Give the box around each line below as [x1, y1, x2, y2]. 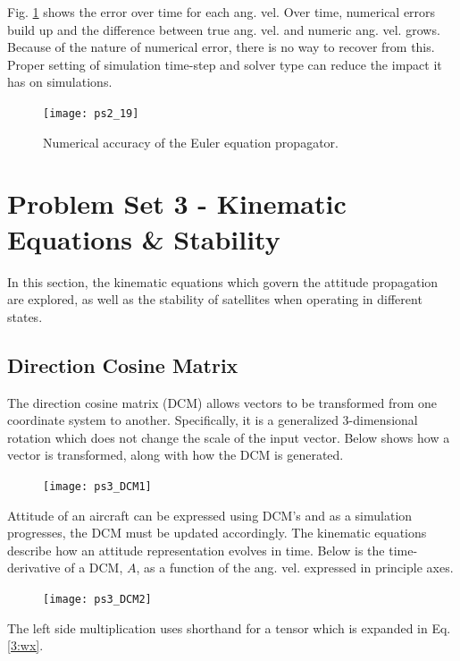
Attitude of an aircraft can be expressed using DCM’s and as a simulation [7, 505, 413, 524]
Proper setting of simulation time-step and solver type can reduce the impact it [7, 55, 442, 73]
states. [7, 307, 43, 326]
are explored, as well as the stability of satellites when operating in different [7, 290, 422, 309]
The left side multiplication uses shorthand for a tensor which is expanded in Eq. [7, 618, 451, 637]
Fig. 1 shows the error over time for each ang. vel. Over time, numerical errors [7, 3, 436, 21]
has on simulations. [7, 72, 113, 91]
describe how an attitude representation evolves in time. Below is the [7, 540, 385, 559]
